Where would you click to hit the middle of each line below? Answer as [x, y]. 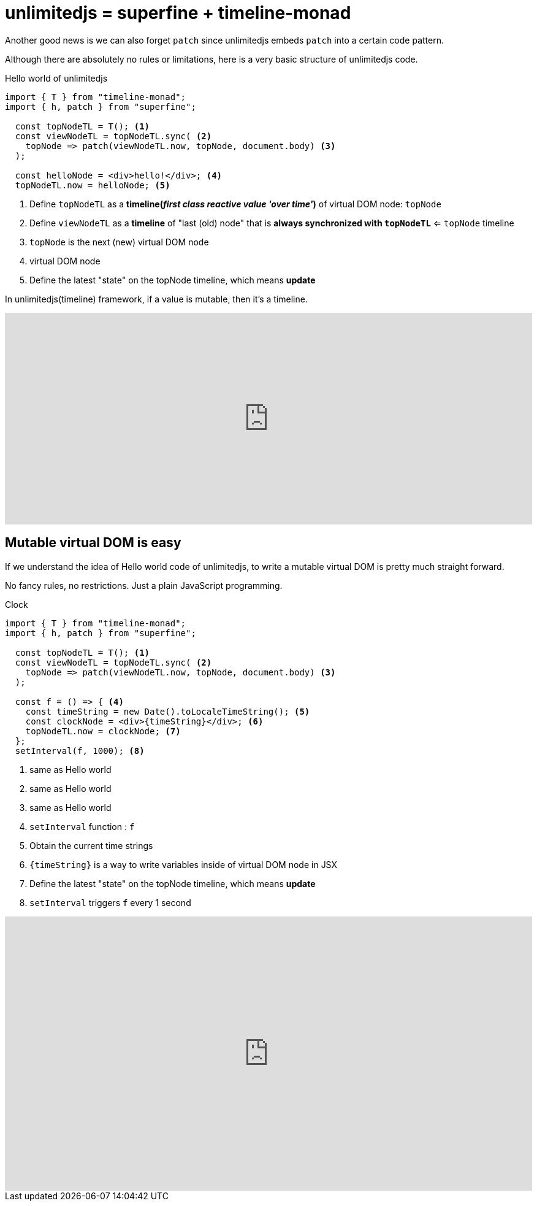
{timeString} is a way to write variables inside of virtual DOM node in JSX [184, 864]
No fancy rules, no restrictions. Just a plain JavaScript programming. [144, 585]
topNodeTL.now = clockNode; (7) [103, 731]
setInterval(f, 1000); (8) [80, 751]
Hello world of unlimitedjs [56, 78]
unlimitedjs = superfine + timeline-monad [178, 13]
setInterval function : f [82, 826]
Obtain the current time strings [91, 845]
